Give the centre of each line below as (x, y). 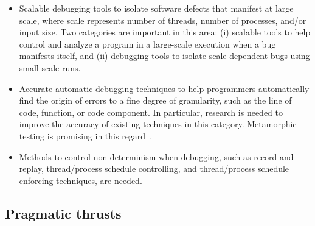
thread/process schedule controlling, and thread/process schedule (168, 168)
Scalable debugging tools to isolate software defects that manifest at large (156, 8)
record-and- (275, 156)
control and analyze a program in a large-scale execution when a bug (147, 44)
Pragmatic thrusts (63, 213)
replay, (31, 168)
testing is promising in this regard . (86, 136)
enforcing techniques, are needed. (81, 180)
